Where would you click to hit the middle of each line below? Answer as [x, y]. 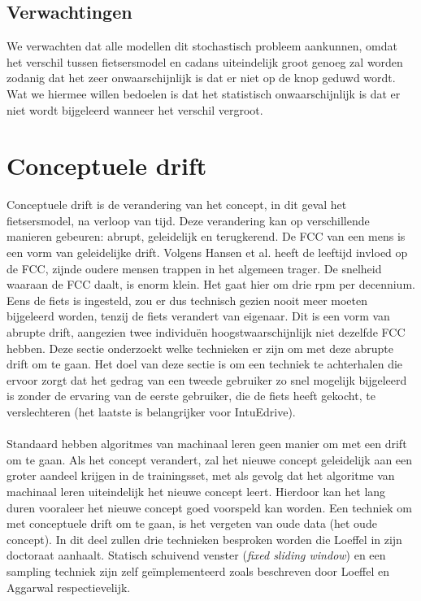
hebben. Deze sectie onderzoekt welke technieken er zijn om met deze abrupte [200, 348]
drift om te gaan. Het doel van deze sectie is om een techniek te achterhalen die [205, 364]
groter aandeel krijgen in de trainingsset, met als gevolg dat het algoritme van [201, 475]
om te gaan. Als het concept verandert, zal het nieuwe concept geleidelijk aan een [210, 459]
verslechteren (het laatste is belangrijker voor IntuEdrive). [151, 412]
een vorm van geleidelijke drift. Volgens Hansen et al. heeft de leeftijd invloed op [207, 253]
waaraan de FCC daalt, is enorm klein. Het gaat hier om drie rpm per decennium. [211, 284]
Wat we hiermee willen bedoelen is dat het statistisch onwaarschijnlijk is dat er [204, 93]
